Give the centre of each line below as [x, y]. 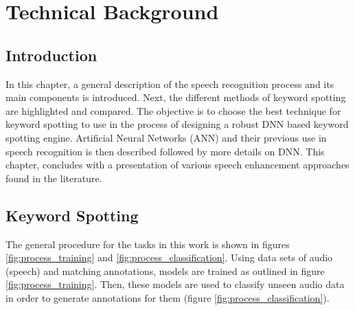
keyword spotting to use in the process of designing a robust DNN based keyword [177, 124]
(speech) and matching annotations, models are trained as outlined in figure [165, 270]
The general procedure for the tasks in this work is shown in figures [148, 244]
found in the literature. [54, 178]
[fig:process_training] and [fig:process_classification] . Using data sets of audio [169, 257]
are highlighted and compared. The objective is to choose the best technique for [173, 110]
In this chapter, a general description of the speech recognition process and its [170, 84]
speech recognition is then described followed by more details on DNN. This [165, 151]
